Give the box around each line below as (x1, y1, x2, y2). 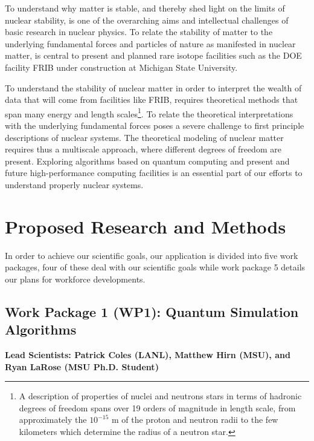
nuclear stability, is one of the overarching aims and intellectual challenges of (5, 13, 289, 26)
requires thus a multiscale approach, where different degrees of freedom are (5, 143, 281, 155)
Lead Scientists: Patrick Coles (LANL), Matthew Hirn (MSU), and (5, 348, 290, 361)
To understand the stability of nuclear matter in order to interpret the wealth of (5, 81, 302, 94)
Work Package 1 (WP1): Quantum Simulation (5, 302, 299, 321)
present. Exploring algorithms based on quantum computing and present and (5, 154, 290, 167)
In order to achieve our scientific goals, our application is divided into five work (5, 249, 298, 261)
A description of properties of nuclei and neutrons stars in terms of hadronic (19, 390, 302, 402)
